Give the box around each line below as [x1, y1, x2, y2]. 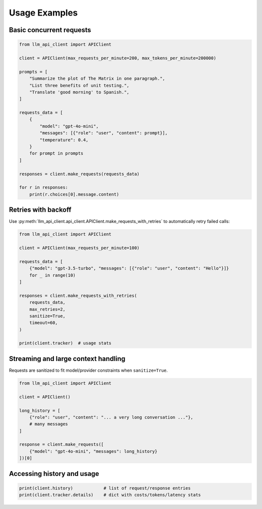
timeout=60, [29, 320, 58, 326]
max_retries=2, [29, 307, 65, 312]
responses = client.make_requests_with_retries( [19, 292, 137, 298]
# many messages [29, 421, 68, 427]
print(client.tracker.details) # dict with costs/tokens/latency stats [19, 492, 201, 498]
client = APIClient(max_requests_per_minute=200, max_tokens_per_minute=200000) [19, 55, 216, 61]
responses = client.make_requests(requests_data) [19, 171, 140, 177]
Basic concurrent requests [9, 26, 92, 34]
